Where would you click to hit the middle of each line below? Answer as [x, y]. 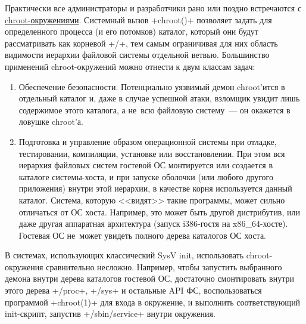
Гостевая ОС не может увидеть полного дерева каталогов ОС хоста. [142, 235]
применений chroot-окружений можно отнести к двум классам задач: [130, 66]
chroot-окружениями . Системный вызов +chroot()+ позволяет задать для [138, 19]
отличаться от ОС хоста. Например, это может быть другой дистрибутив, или [160, 212]
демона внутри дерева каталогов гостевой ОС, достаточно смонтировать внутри [149, 278]
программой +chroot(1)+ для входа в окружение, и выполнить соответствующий [153, 302]
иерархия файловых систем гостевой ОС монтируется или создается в [146, 165]
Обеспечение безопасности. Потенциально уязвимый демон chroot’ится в [152, 86]
